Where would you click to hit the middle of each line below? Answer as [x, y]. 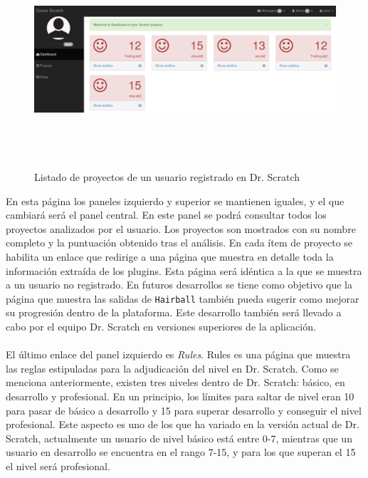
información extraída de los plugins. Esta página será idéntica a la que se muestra [184, 270]
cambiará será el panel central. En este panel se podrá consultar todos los [166, 215]
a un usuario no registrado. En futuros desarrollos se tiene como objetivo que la [179, 285]
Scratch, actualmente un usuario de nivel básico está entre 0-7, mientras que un [179, 438]
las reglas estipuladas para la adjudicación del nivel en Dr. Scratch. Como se [172, 368]
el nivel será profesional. [58, 466]
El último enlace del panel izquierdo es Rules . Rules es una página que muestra [178, 354]
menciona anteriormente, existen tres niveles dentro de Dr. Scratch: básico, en [175, 382]
